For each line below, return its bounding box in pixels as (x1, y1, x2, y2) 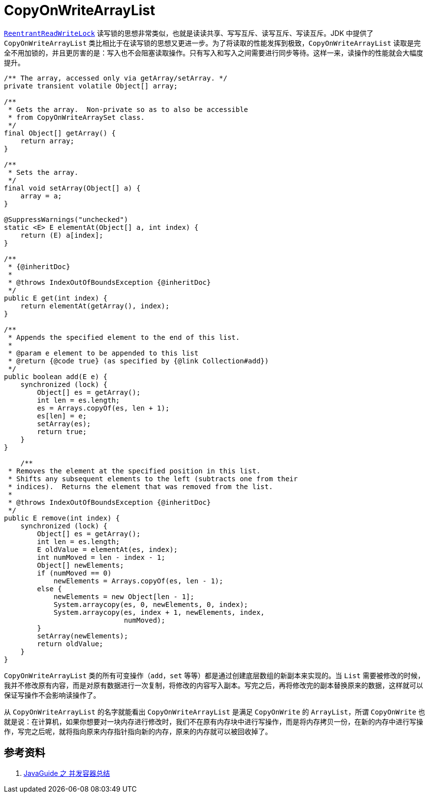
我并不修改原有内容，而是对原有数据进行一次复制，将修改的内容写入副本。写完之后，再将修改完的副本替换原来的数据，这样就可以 (4, 681, 423, 689)
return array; (20, 137, 75, 145)
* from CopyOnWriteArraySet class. (8, 113, 145, 121)
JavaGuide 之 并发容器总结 (24, 769, 110, 777)
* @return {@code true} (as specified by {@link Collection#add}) (8, 357, 269, 365)
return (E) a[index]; (20, 231, 104, 239)
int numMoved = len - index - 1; (37, 553, 165, 561)
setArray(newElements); (37, 632, 128, 640)
